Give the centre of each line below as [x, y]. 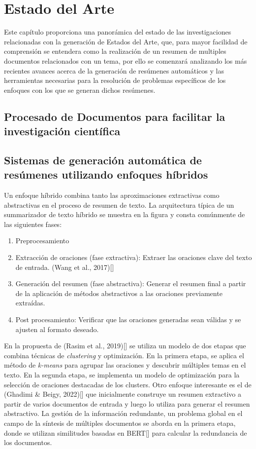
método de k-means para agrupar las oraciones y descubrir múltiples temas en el [125, 365]
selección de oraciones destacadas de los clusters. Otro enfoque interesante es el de [128, 384]
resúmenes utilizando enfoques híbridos [106, 174]
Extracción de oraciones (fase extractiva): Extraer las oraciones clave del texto [134, 257]
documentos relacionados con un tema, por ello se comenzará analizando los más [126, 60]
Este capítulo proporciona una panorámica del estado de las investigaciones [118, 32]
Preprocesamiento [42, 241]
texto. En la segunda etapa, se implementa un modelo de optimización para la [122, 374]
